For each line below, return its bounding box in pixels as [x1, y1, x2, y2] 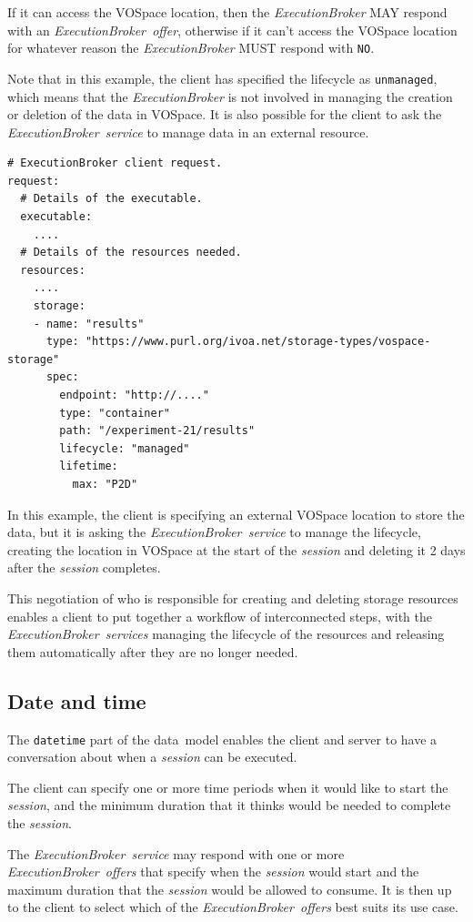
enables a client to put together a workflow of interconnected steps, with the [7, 606, 432, 625]
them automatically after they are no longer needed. [7, 642, 298, 661]
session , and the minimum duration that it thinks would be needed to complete [7, 795, 451, 815]
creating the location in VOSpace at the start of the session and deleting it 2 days [7, 540, 466, 559]
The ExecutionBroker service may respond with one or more [7, 844, 345, 863]
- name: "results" [33, 317, 145, 330]
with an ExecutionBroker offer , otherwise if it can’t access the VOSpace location [7, 20, 458, 39]
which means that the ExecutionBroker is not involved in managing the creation [7, 86, 453, 106]
